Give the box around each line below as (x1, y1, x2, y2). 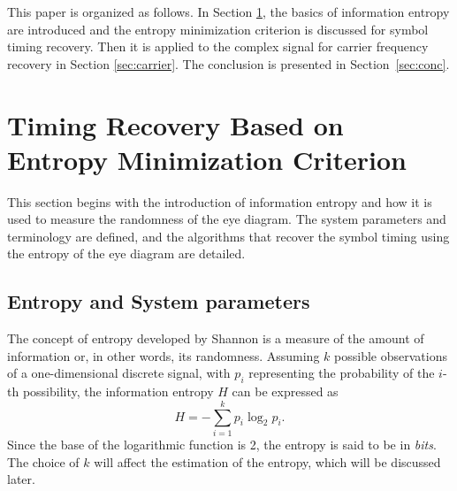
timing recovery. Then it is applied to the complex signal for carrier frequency (7, 37, 429, 56)
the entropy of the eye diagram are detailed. (7, 244, 246, 263)
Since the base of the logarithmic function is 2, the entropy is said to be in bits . (7, 434, 437, 453)
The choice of (7, 452, 80, 471)
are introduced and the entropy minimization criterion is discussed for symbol (7, 19, 429, 38)
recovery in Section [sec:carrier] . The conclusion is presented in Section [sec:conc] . (7, 54, 450, 73)
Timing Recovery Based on (7, 106, 344, 142)
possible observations (334, 346, 447, 364)
